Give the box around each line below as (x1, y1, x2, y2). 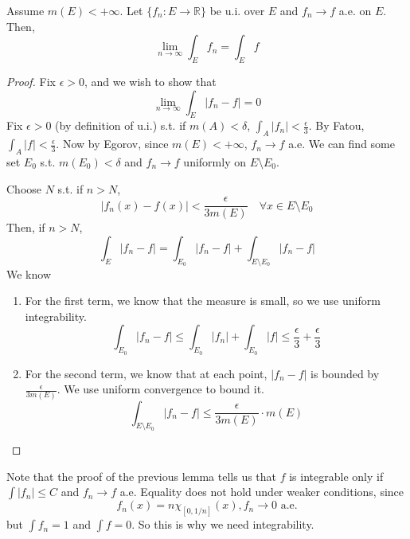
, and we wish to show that (84, 72, 217, 89)
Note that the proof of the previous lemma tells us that (6, 467, 277, 484)
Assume (6, 2, 45, 18)
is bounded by (310, 365, 380, 381)
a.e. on (338, 2, 372, 18)
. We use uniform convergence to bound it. (57, 381, 265, 397)
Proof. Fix (6, 72, 56, 89)
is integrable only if (289, 467, 384, 484)
